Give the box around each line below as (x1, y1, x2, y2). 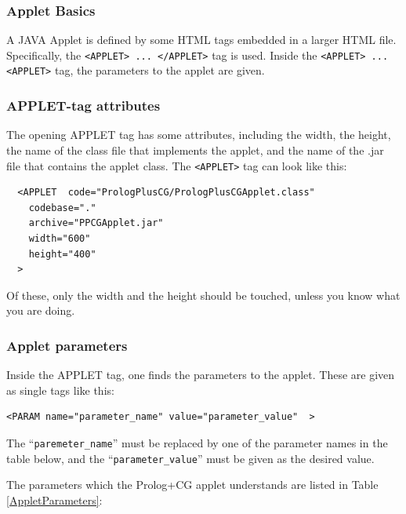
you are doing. (6, 302, 75, 319)
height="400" (28, 248, 96, 260)
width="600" (28, 232, 91, 244)
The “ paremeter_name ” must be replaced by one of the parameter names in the (6, 434, 388, 450)
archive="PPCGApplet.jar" (28, 217, 164, 229)
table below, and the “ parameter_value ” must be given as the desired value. (6, 450, 375, 466)
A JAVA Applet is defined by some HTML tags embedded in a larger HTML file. (6, 31, 397, 48)
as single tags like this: (6, 381, 114, 398)
